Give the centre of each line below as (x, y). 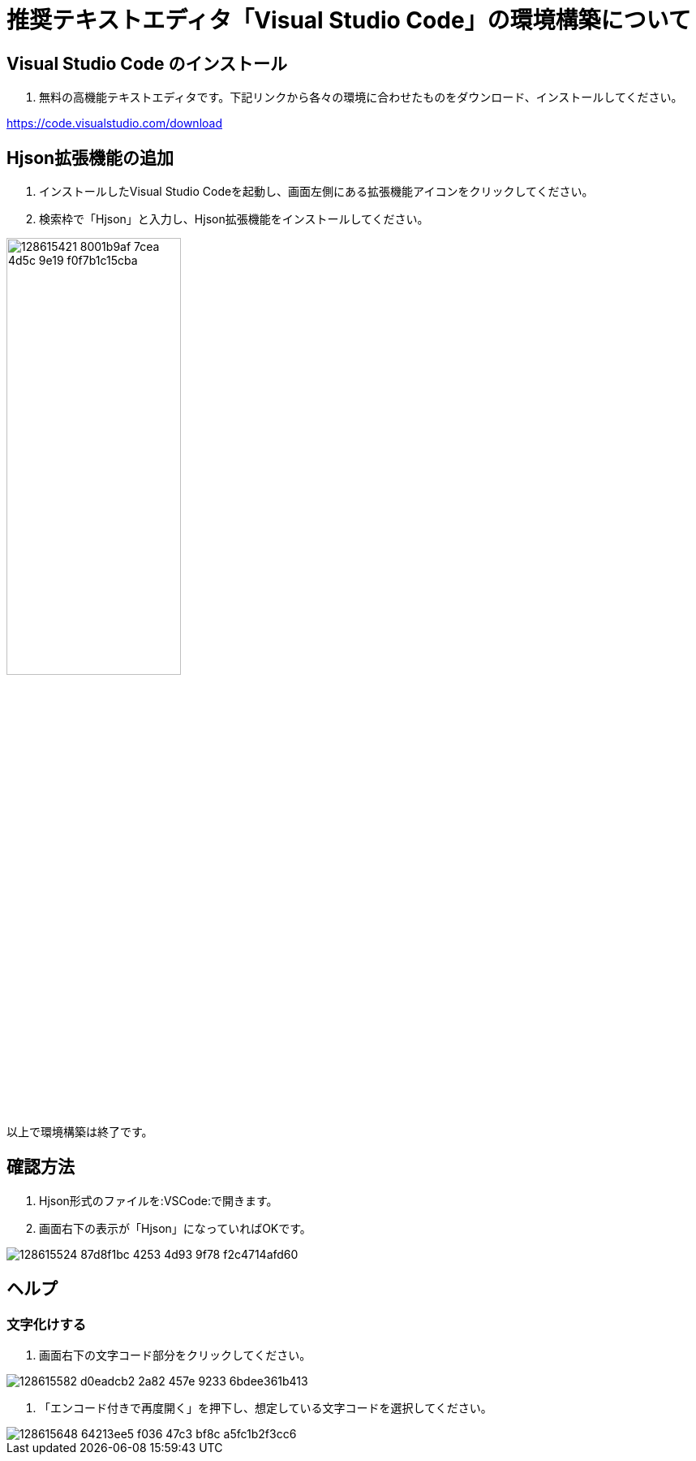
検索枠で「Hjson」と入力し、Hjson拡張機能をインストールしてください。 (234, 219)
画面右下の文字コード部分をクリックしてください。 (175, 1355)
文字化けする (47, 1324)
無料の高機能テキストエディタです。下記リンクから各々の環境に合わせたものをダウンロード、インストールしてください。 (361, 97)
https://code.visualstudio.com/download (114, 123)
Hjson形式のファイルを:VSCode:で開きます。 (159, 1200)
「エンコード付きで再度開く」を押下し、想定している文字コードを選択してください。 (266, 1408)
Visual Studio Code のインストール (147, 63)
